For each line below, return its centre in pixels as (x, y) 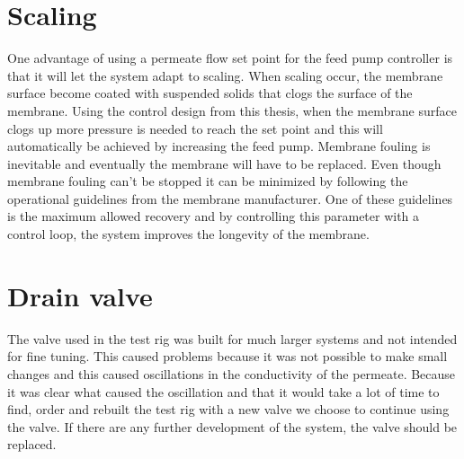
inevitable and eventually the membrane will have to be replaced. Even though (224, 163)
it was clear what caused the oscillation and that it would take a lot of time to (223, 391)
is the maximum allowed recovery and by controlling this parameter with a (214, 216)
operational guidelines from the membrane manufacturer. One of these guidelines (230, 198)
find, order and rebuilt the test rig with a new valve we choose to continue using (228, 409)
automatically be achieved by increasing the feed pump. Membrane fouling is (219, 146)
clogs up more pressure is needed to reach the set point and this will (195, 128)
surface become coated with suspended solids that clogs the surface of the (210, 93)
